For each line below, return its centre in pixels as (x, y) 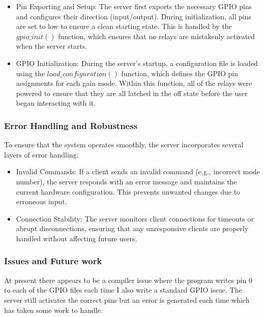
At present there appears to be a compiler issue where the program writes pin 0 (128, 280)
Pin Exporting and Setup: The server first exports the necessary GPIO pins (134, 6)
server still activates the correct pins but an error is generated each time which (127, 299)
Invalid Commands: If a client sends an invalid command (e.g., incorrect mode (138, 171)
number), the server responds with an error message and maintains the (126, 181)
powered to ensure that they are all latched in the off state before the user (132, 93)
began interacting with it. (56, 103)
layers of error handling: (41, 154)
